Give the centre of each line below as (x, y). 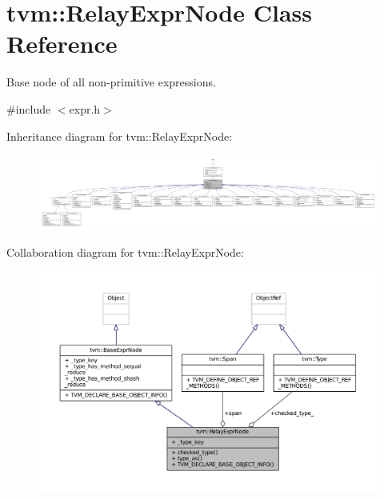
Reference (62, 44)
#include (29, 108)
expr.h (85, 108)
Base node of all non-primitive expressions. (111, 82)
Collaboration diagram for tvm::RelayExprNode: (125, 251)
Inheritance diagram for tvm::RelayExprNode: (120, 136)
